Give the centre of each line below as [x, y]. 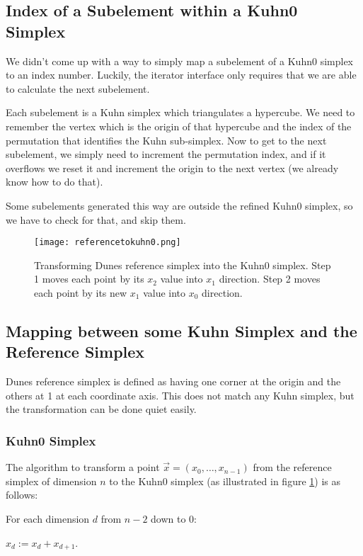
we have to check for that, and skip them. [96, 219]
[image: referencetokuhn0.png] [108, 243]
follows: [22, 495]
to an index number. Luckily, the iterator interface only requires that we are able [181, 75]
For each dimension [48, 518]
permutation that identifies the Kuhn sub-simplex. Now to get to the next [166, 140]
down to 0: [174, 518]
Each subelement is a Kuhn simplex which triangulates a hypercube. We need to [180, 112]
